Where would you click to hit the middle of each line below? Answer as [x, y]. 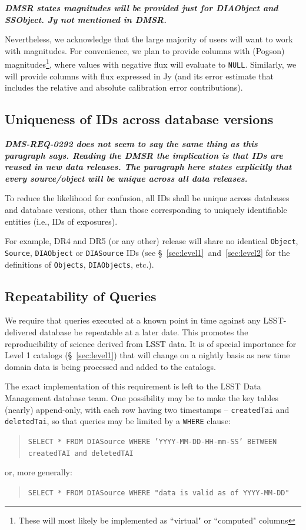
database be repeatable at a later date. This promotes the [144, 332]
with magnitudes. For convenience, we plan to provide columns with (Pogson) [145, 50]
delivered [21, 332]
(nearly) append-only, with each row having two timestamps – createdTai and [147, 409]
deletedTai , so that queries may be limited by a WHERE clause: [118, 421]
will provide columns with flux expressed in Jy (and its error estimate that [139, 76]
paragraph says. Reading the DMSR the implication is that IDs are [144, 155]
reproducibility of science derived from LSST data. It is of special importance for [151, 343]
